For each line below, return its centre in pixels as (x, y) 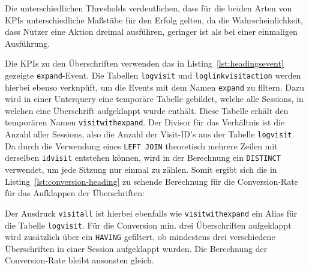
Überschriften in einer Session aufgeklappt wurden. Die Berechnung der (136, 248)
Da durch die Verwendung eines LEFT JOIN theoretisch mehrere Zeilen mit (141, 145)
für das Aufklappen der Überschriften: (75, 193)
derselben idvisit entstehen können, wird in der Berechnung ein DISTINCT (143, 157)
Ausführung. (28, 43)
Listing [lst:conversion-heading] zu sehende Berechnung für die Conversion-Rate (151, 181)
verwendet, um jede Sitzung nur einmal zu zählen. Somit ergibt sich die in (141, 169)
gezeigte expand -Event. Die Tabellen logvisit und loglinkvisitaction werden (153, 75)
